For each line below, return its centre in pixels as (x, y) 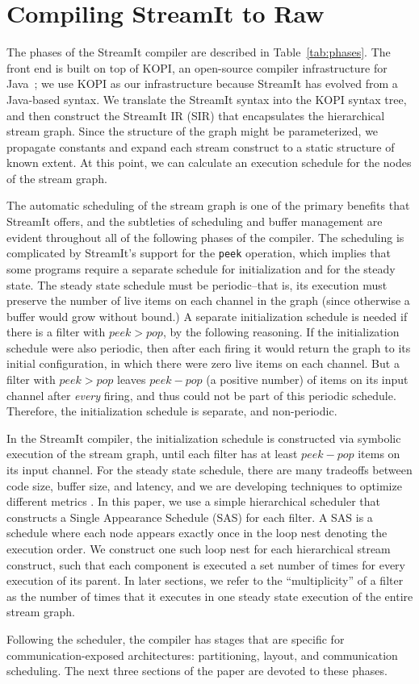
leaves (132, 380)
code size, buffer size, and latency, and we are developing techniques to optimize (204, 485)
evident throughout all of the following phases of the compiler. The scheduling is (205, 237)
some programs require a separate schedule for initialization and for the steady (201, 268)
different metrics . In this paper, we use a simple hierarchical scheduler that (193, 501)
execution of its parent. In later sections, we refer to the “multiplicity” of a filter (205, 580)
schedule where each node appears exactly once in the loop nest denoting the (197, 533)
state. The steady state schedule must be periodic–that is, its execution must (197, 284)
